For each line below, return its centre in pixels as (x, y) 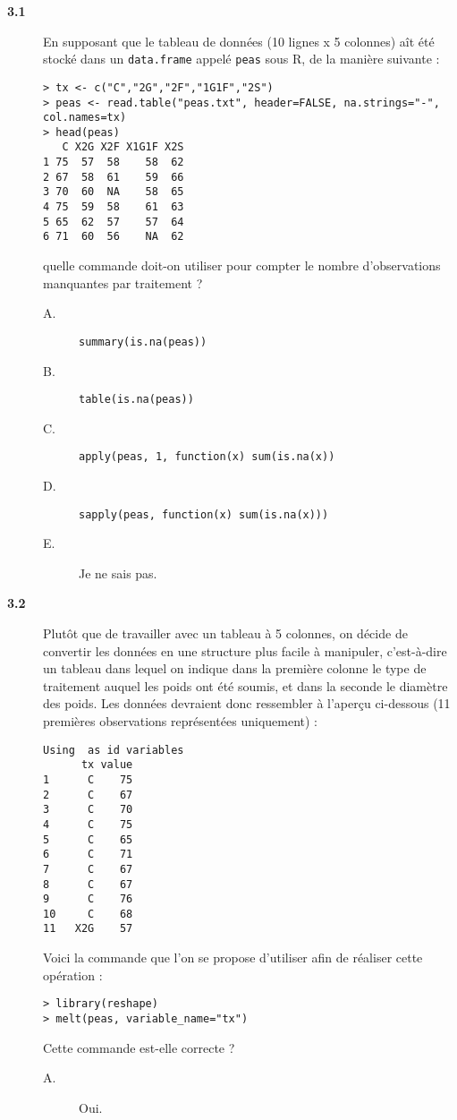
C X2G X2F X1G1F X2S (123, 147)
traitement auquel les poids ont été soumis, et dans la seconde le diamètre (245, 685)
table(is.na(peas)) (136, 400)
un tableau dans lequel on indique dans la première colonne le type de (235, 668)
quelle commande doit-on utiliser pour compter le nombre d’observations (242, 265)
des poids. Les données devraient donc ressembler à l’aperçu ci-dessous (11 (247, 703)
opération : (73, 975)
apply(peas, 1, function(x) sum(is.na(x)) (207, 457)
